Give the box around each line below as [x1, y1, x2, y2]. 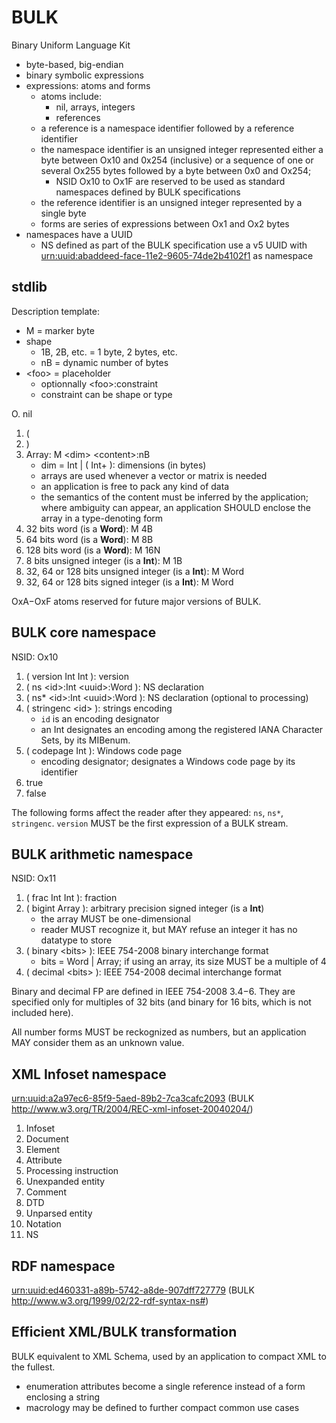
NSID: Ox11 [11, 872, 57, 885]
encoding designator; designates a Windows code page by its [40, 755, 296, 767]
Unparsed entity [25, 1207, 93, 1220]
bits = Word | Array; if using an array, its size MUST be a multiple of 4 [40, 956, 327, 968]
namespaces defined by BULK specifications [55, 186, 241, 198]
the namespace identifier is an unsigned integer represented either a [40, 143, 324, 155]
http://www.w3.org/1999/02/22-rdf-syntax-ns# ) [11, 1295, 209, 1306]
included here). [11, 1007, 74, 1019]
